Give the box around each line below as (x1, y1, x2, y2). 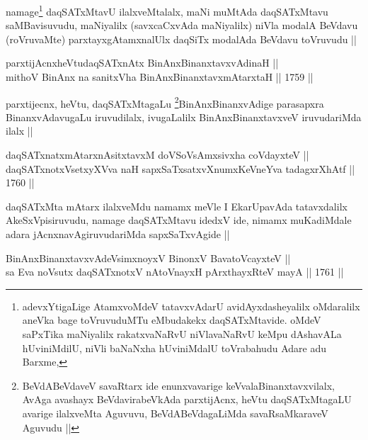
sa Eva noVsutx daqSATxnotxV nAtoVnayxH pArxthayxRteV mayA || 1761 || (6, 264, 344, 279)
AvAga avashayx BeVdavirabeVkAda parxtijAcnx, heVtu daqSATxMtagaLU (22, 392, 352, 407)
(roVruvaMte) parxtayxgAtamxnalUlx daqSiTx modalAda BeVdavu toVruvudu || (6, 31, 357, 46)
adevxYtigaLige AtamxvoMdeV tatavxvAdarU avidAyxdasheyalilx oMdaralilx (22, 298, 360, 313)
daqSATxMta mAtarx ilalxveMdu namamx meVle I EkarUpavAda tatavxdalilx (6, 198, 347, 213)
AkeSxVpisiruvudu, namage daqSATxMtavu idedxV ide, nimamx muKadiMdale (6, 213, 352, 227)
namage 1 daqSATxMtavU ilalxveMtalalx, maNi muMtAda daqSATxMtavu (6, 2, 328, 18)
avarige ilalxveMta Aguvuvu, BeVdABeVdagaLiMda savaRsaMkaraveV (22, 405, 328, 420)
